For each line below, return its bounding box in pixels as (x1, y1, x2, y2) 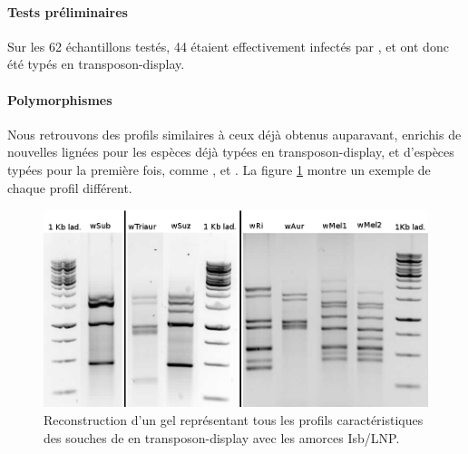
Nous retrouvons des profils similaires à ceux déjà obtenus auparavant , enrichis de (7, 124, 462, 143)
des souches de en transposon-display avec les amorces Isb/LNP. (44, 428, 400, 447)
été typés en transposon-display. (7, 54, 185, 73)
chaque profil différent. (7, 178, 132, 197)
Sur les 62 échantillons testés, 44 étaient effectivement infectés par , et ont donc (7, 36, 449, 55)
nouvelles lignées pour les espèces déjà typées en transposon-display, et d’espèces (7, 142, 454, 161)
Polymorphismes (7, 90, 112, 109)
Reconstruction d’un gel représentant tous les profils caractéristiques (44, 411, 424, 430)
